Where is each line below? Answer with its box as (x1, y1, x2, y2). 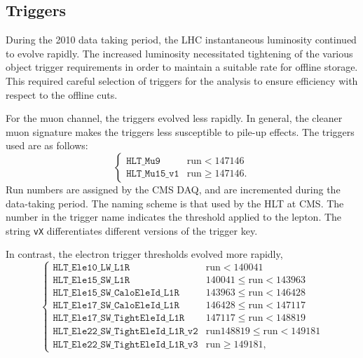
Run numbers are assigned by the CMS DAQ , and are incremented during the (6, 181, 341, 196)
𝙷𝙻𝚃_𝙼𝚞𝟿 (126, 156, 160, 167)
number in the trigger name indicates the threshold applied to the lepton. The (6, 209, 342, 224)
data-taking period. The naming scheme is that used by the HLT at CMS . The (6, 195, 344, 210)
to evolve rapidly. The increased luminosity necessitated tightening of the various (6, 46, 353, 60)
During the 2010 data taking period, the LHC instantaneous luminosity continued (6, 32, 357, 47)
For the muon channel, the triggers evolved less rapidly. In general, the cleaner (6, 111, 343, 125)
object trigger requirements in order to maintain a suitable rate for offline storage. (6, 60, 358, 74)
